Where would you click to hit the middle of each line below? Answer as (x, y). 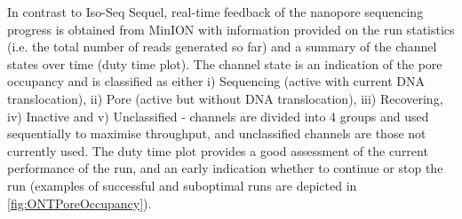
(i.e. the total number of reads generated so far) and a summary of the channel (222, 47)
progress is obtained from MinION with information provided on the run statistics (231, 29)
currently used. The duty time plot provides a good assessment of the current (218, 150)
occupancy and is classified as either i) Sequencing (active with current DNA (216, 81)
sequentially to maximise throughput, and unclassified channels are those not (217, 133)
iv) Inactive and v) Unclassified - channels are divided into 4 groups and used (218, 116)
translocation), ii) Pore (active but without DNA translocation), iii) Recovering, (225, 98)
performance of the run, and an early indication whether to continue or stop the (225, 168)
